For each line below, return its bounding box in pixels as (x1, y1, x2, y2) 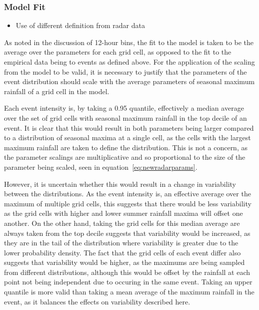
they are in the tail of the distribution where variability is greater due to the (4, 237, 238, 248)
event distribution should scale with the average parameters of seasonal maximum (4, 76, 255, 87)
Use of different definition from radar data (15, 20, 145, 31)
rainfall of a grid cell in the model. (4, 86, 109, 96)
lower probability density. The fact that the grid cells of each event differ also (4, 247, 241, 257)
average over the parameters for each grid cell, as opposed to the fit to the (4, 47, 231, 57)
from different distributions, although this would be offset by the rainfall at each (4, 266, 250, 277)
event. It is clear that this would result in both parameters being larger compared (4, 122, 254, 133)
